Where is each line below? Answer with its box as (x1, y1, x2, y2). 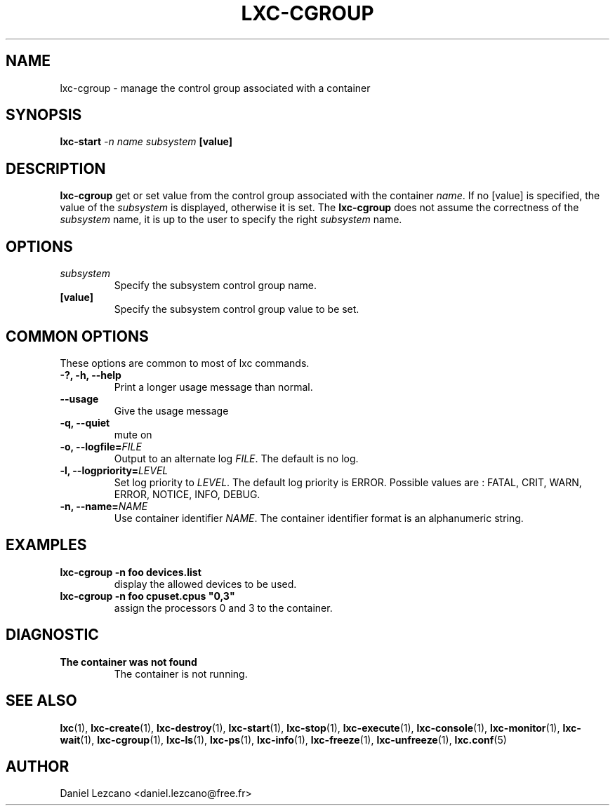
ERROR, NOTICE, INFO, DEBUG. (114, 488, 260, 500)
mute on (114, 428, 152, 441)
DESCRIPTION (6, 159, 106, 177)
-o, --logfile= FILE (60, 440, 142, 453)
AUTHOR (6, 757, 70, 775)
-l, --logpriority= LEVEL (60, 464, 168, 476)
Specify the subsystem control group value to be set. (114, 303, 359, 316)
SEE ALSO (6, 692, 77, 710)
